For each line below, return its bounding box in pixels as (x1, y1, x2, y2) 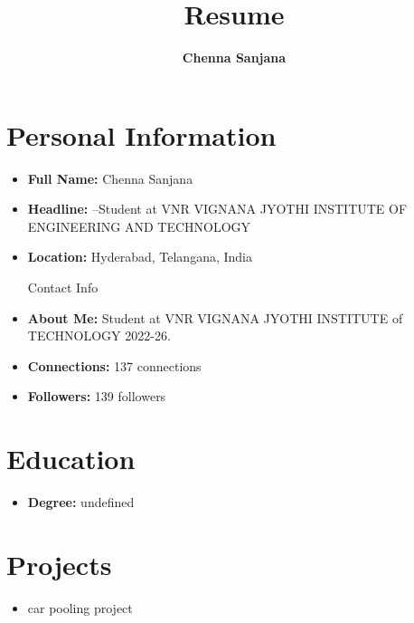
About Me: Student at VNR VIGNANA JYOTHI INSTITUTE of (27, 308, 403, 327)
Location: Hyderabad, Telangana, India (27, 247, 253, 266)
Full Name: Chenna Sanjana (27, 168, 193, 187)
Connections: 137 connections (27, 356, 202, 375)
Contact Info (27, 278, 99, 297)
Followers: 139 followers (27, 387, 166, 406)
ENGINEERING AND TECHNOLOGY (27, 216, 251, 235)
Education (6, 440, 136, 477)
